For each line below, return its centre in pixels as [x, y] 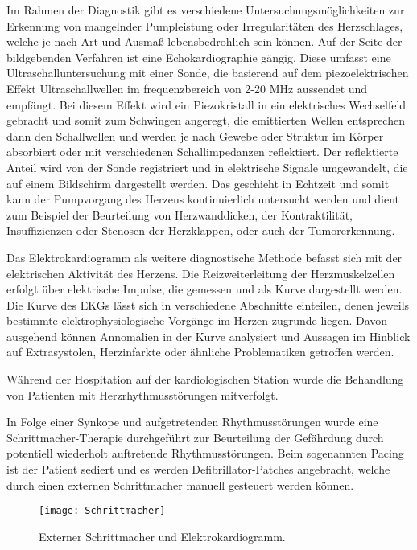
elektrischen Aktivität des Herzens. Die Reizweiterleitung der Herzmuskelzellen [201, 273]
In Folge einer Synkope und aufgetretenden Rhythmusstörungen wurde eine [192, 422]
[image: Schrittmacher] [102, 511]
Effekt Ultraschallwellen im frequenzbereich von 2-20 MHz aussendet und [187, 88]
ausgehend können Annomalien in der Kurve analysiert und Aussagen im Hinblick [208, 336]
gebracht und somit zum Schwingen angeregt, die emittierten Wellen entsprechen [206, 120]
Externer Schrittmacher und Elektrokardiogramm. [162, 536]
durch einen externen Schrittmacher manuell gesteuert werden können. [180, 484]
